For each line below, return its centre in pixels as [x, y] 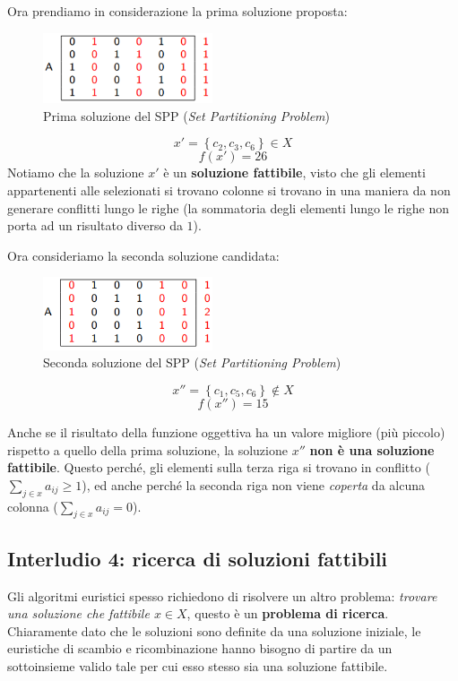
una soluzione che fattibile [78, 613]
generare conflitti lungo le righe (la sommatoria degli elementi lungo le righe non [228, 207]
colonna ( [33, 506]
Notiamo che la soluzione [76, 172]
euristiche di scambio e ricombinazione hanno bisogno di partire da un [200, 648]
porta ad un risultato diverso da [95, 225]
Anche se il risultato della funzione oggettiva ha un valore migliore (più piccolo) [226, 431]
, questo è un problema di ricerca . [288, 613]
